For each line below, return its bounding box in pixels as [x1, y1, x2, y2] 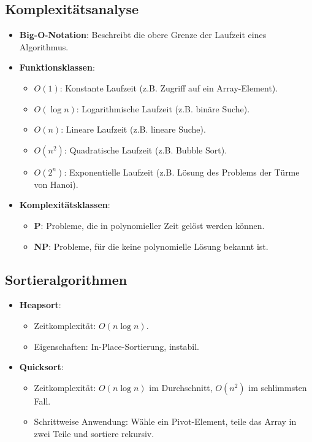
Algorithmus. [19, 40, 69, 53]
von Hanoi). [34, 177, 78, 190]
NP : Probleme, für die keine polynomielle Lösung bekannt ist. [34, 239, 268, 252]
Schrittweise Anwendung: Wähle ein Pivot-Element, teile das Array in [34, 415, 297, 428]
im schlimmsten [248, 381, 307, 394]
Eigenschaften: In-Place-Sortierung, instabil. [34, 339, 199, 352]
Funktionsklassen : [19, 61, 95, 74]
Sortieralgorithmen [5, 269, 127, 289]
